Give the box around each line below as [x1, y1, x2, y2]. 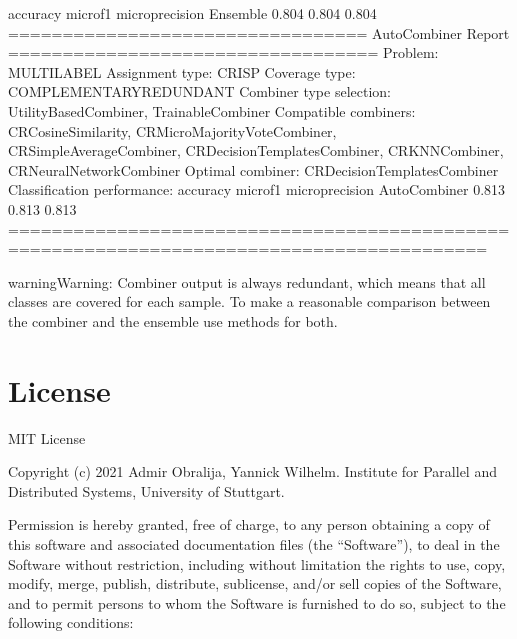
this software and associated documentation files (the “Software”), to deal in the [8, 534, 500, 554]
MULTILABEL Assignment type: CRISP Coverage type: [8, 61, 356, 82]
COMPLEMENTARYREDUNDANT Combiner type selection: [8, 81, 391, 102]
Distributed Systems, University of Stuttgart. [8, 480, 285, 501]
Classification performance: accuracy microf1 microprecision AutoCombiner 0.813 [8, 179, 506, 200]
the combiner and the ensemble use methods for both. [8, 310, 338, 331]
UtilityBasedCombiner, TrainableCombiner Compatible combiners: [8, 100, 416, 121]
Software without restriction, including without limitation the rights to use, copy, [8, 553, 506, 574]
